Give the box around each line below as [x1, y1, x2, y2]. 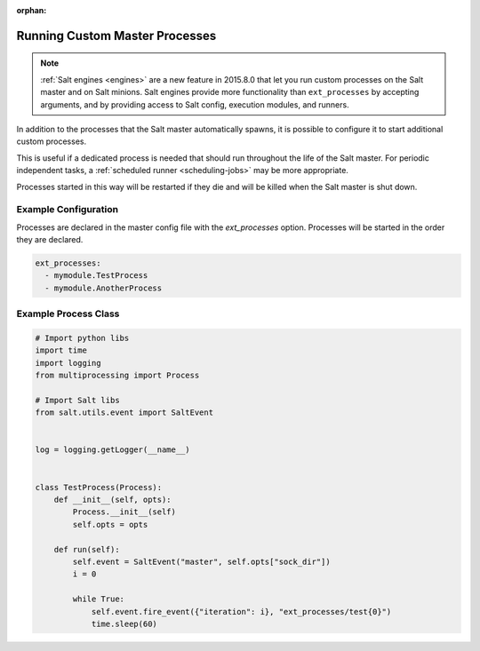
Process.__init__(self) [72, 507, 177, 517]
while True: [72, 594, 124, 604]
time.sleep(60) [91, 618, 157, 629]
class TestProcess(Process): [35, 482, 163, 492]
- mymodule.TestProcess [44, 271, 148, 281]
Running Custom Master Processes [16, 28, 217, 44]
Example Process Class [16, 307, 120, 320]
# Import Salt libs [35, 395, 120, 405]
